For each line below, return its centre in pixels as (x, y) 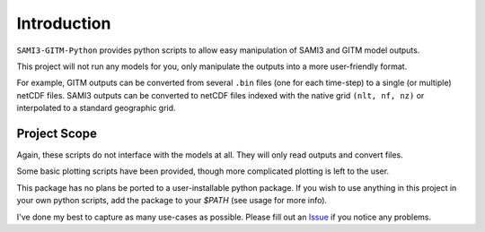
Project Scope (57, 133)
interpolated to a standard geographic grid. (96, 108)
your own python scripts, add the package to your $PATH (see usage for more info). (172, 201)
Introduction (64, 23)
